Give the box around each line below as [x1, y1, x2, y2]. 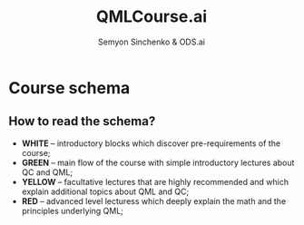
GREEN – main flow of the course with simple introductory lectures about [21, 157, 295, 168]
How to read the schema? [8, 113, 156, 129]
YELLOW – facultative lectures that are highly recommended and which [21, 176, 289, 187]
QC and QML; [21, 166, 74, 178]
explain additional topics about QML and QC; [21, 186, 190, 197]
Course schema [8, 77, 131, 98]
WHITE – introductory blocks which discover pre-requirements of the [21, 138, 281, 149]
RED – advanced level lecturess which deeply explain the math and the [21, 195, 287, 206]
